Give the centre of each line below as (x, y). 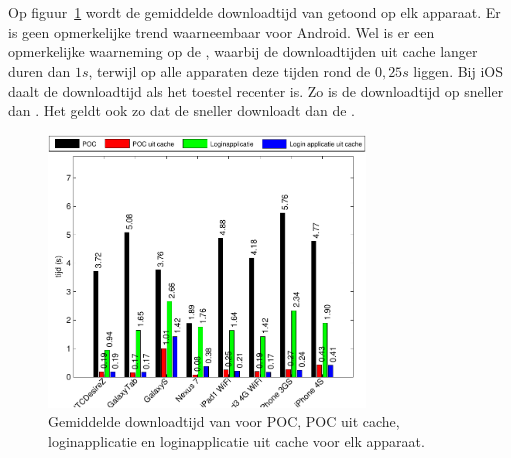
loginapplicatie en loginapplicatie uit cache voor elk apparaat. (236, 441)
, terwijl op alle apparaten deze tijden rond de (229, 70)
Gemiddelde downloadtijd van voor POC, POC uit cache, (224, 421)
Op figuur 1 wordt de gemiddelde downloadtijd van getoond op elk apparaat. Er (254, 12)
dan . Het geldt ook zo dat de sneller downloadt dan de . (182, 110)
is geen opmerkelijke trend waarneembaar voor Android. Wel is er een (221, 31)
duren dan (39, 70)
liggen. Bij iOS (458, 70)
